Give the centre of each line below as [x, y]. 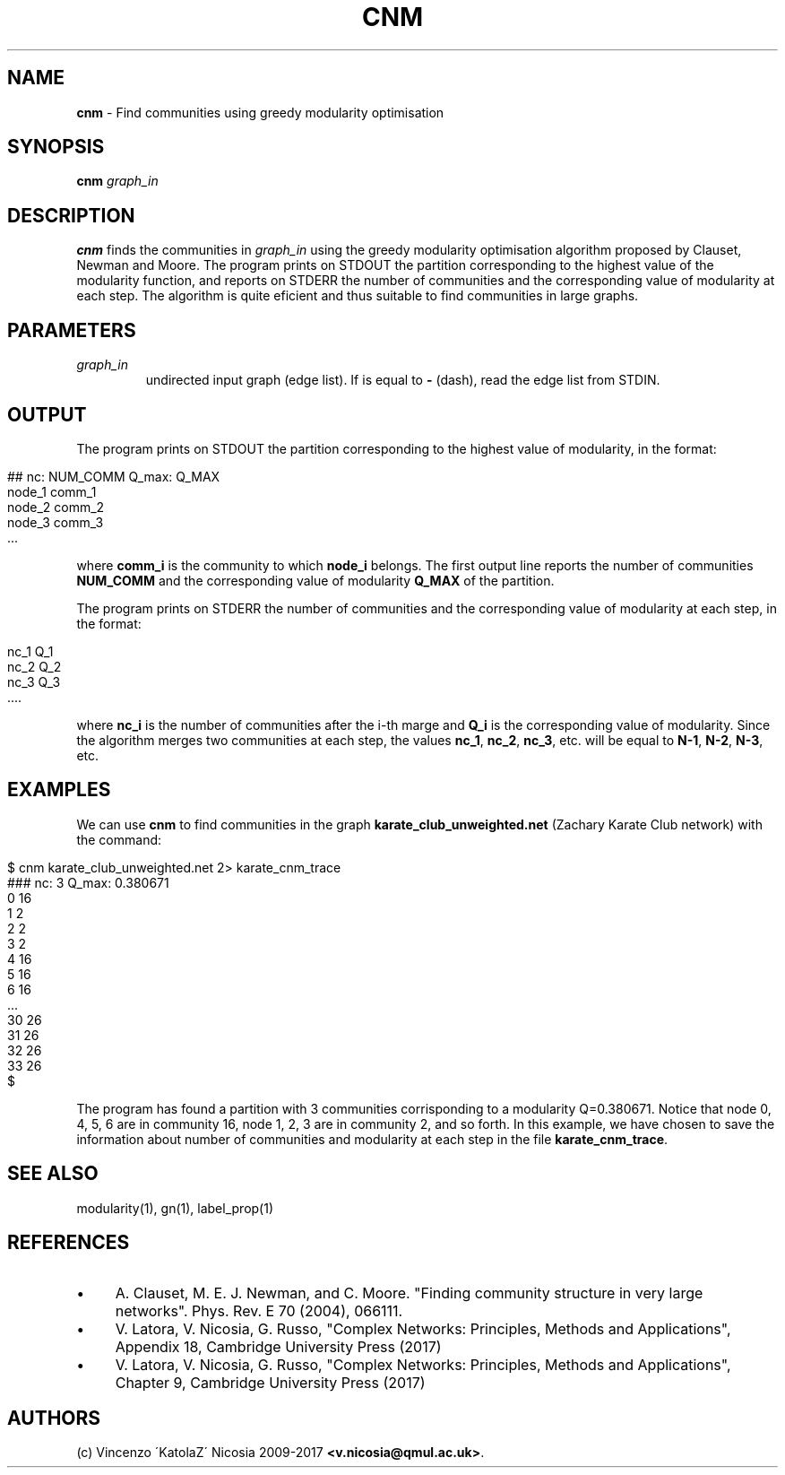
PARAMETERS [72, 330]
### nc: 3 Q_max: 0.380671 [88, 882]
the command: [119, 839]
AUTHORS [54, 1418]
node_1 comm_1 [52, 491]
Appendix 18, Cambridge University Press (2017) [278, 1346]
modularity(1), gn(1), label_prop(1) [175, 1208]
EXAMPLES [59, 790]
